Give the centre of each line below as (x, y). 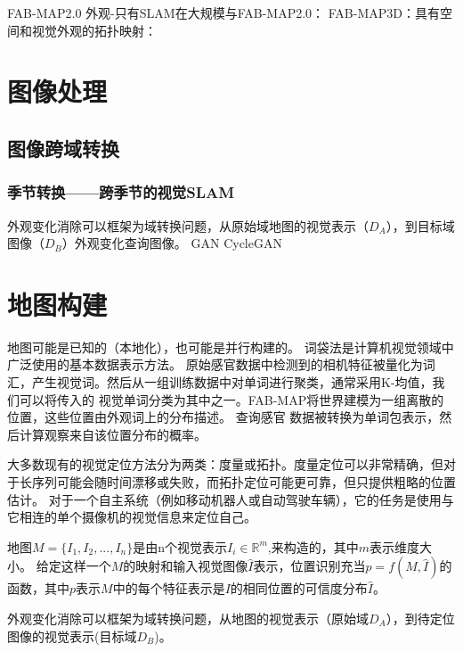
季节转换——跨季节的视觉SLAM (121, 192)
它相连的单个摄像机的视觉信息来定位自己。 (132, 517)
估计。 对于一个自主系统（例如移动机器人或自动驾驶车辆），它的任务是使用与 (231, 499)
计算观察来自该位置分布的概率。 (113, 434)
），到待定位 (420, 618)
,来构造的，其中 (313, 546)
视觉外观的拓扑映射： (94, 30)
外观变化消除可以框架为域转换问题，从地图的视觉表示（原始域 (188, 618)
